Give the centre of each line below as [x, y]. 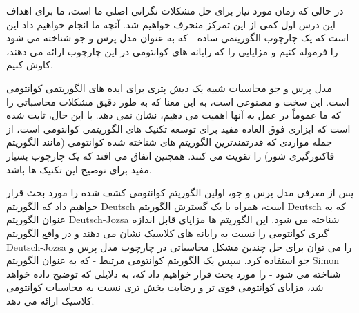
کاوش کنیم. [30, 65]
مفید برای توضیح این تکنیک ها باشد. [79, 169]
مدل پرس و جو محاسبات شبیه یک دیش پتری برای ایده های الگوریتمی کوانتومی [169, 87]
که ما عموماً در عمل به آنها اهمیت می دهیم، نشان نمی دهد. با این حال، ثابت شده [174, 115]
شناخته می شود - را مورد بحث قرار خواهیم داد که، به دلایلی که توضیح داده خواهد [174, 273]
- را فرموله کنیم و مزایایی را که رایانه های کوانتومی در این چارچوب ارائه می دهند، [175, 51]
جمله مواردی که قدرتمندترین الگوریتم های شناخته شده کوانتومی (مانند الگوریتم [169, 142]
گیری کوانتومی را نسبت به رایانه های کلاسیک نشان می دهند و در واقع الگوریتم [168, 233]
